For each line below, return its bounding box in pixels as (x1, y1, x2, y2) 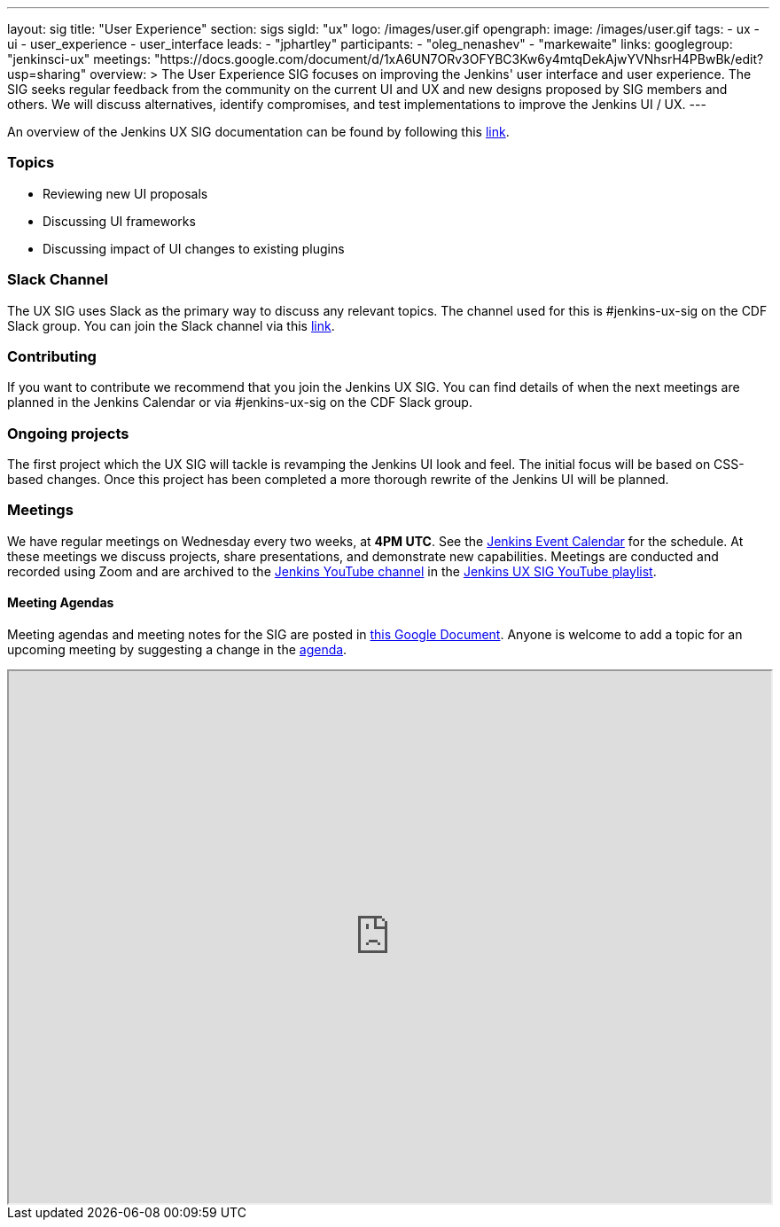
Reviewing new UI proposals (43, 185, 208, 201)
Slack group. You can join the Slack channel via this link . (7, 317, 335, 333)
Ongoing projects (7, 424, 129, 442)
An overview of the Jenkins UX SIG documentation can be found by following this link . (7, 124, 510, 139)
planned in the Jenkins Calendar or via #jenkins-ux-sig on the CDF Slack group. (7, 395, 472, 410)
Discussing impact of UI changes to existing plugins (43, 240, 345, 256)
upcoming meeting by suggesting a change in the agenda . (7, 641, 347, 657)
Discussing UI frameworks (43, 213, 196, 229)
